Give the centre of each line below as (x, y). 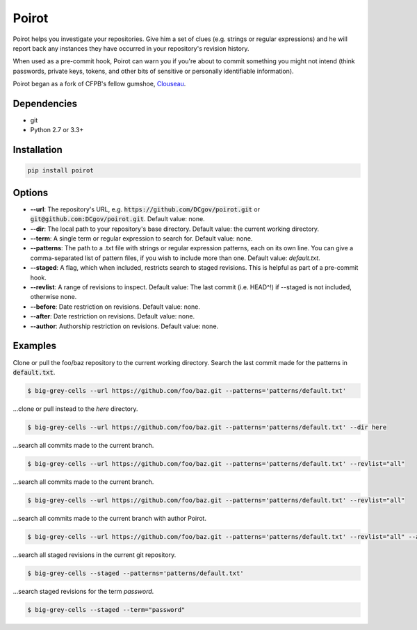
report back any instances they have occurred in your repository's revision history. (131, 48)
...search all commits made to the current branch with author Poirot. (109, 518)
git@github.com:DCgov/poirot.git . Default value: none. (117, 219)
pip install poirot (60, 171)
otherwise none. (54, 297)
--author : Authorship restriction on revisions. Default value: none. (124, 326)
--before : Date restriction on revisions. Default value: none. (115, 307)
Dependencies (45, 103)
